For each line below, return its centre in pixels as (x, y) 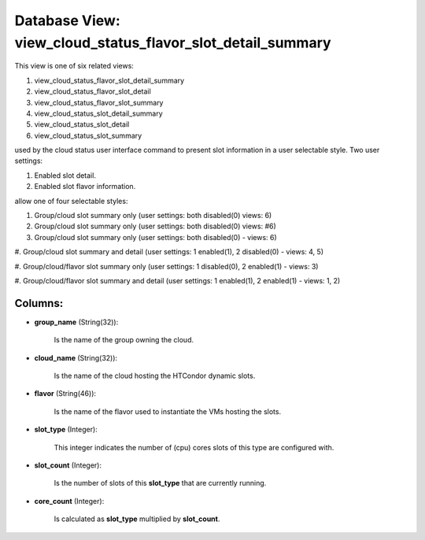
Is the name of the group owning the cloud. (124, 340)
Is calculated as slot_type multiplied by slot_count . (137, 519)
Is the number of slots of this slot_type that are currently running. (160, 483)
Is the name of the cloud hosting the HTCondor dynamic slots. (155, 376)
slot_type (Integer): (66, 430)
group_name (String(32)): (76, 322)
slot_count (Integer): (68, 465)
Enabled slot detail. (65, 175)
